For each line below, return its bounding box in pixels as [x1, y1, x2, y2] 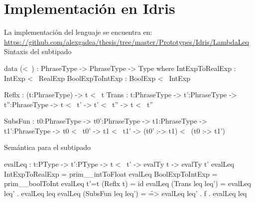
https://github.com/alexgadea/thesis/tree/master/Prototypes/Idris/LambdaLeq [4, 36, 249, 47]
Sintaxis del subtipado [4, 46, 72, 57]
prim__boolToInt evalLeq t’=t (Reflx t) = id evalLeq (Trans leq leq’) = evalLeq [4, 178, 251, 189]
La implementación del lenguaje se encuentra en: [4, 27, 152, 37]
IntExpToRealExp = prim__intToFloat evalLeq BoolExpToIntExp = [4, 168, 218, 179]
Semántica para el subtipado [4, 142, 91, 152]
